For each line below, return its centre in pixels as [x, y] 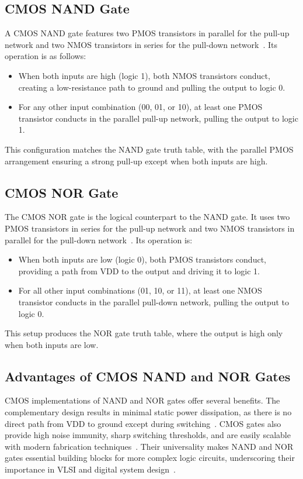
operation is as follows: [46, 56]
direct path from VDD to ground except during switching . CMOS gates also [143, 423]
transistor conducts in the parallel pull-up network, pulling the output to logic [158, 118]
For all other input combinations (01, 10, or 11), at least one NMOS [140, 290]
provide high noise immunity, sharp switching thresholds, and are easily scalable [148, 435]
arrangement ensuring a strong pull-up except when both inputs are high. [136, 161]
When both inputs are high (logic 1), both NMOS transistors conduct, [144, 75]
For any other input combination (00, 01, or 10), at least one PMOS [140, 107]
